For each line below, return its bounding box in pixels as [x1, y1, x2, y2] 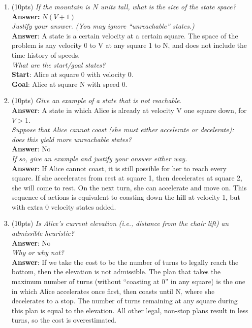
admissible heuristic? [11, 228, 74, 238]
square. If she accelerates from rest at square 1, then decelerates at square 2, [11, 173, 242, 183]
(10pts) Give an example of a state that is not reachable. [11, 95, 182, 106]
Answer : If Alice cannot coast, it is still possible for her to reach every [11, 163, 227, 173]
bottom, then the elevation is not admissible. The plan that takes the [11, 266, 220, 277]
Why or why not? [11, 247, 64, 257]
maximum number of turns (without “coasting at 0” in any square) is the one [11, 276, 246, 287]
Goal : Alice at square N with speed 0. [11, 78, 127, 89]
